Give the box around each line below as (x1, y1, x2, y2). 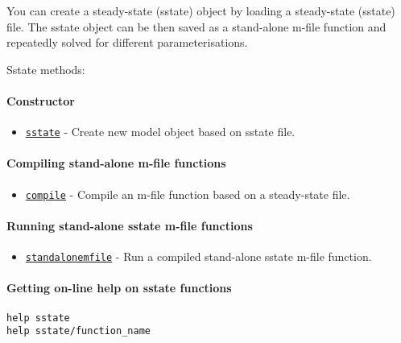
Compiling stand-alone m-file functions (6, 155, 226, 171)
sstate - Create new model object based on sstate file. (25, 123, 296, 140)
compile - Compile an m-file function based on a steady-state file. (25, 185, 350, 202)
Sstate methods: (6, 60, 85, 77)
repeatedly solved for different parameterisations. (6, 34, 248, 51)
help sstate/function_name (6, 325, 151, 337)
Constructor (6, 92, 75, 109)
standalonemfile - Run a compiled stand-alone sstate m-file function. (25, 248, 372, 265)
